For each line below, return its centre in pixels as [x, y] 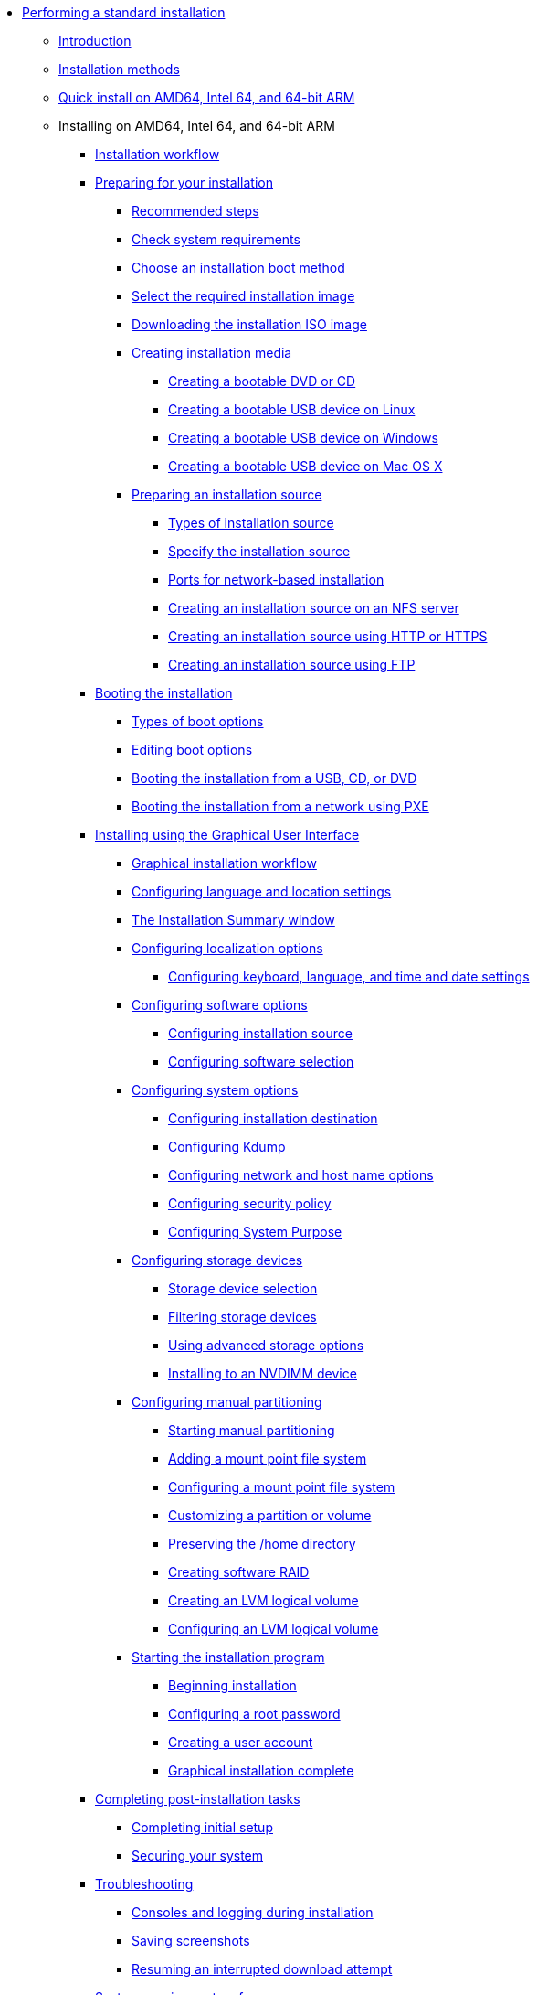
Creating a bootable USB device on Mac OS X [305, 466]
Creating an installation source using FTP [292, 665]
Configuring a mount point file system [282, 1487]
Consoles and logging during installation [253, 1912]
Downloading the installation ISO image [249, 324]
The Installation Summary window [233, 920]
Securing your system [198, 1856]
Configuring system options [215, 1090]
